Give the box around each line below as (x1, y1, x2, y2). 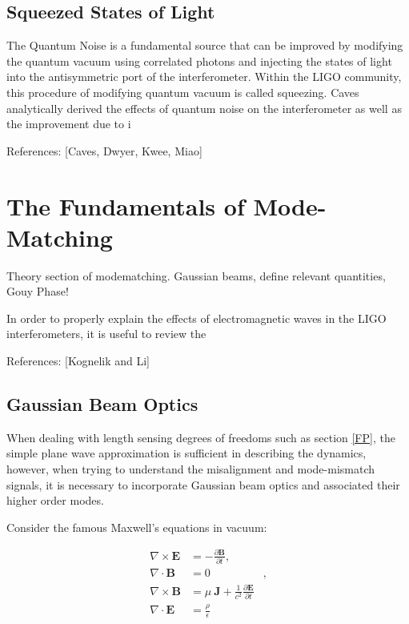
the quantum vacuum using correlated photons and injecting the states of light (6, 52, 392, 69)
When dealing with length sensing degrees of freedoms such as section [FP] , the (6, 429, 395, 445)
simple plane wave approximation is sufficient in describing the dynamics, (6, 445, 367, 461)
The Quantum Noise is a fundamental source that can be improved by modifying (6, 37, 403, 54)
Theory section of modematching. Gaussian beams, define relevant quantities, (6, 267, 386, 284)
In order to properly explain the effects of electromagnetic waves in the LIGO (6, 309, 387, 326)
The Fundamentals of (6, 189, 245, 222)
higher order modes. (6, 492, 104, 509)
